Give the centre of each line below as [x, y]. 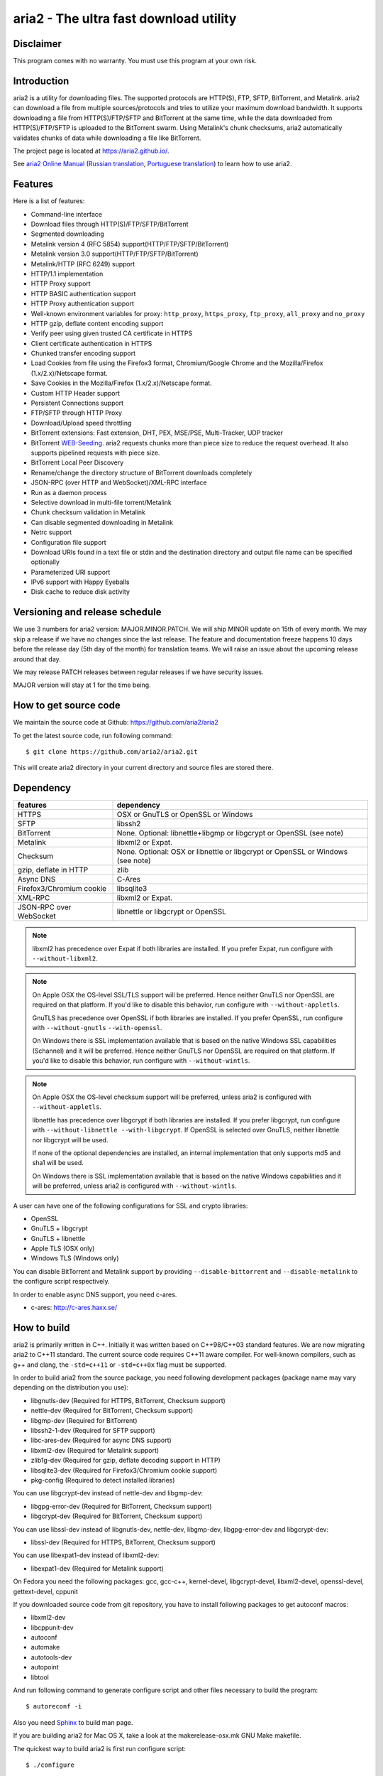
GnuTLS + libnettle [58, 1238]
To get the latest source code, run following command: [93, 735]
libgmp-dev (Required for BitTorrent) [84, 1420]
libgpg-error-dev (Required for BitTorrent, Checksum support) [121, 1506]
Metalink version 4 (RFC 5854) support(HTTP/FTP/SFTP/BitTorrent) [130, 244]
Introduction [41, 81]
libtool [40, 1677]
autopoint [45, 1667]
